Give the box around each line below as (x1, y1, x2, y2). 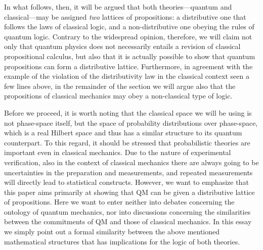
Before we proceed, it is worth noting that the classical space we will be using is (4, 107, 252, 118)
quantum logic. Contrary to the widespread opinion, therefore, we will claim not (4, 31, 252, 41)
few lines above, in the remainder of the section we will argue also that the (4, 80, 236, 91)
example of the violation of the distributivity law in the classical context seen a (4, 71, 249, 81)
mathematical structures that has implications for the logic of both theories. (4, 236, 240, 246)
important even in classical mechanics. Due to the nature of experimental (4, 147, 231, 158)
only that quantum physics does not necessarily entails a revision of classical (4, 41, 241, 52)
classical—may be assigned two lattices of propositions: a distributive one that (4, 11, 246, 22)
